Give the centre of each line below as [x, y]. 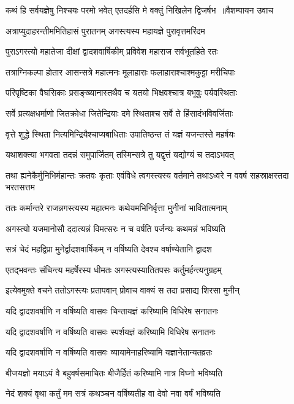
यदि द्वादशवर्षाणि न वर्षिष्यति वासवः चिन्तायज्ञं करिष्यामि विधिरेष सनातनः [112, 310]
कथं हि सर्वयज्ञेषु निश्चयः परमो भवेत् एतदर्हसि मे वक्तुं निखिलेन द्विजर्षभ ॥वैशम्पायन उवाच [140, 10]
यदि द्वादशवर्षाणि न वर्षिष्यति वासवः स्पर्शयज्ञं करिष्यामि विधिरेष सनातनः [111, 331]
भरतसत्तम [21, 187]
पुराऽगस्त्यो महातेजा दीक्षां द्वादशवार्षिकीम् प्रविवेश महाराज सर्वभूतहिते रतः [112, 51]
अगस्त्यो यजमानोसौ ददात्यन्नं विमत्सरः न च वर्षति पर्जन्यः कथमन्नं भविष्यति [115, 228]
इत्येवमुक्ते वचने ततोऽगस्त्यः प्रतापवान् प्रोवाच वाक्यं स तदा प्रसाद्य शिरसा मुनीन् [123, 290]
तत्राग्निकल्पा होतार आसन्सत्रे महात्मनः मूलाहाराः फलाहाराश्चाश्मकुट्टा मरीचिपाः [121, 72]
